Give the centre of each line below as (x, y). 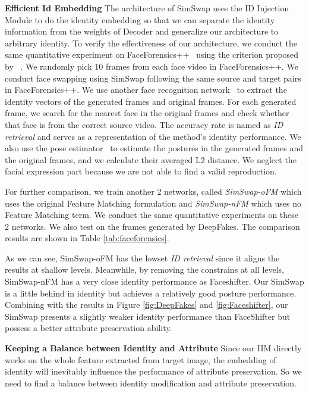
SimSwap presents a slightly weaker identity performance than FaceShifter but (148, 316)
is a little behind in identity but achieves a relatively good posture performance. (151, 293)
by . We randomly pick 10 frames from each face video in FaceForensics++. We (152, 66)
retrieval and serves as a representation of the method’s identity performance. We (153, 136)
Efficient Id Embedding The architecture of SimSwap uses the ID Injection (147, 8)
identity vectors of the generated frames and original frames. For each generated (151, 101)
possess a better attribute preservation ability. (89, 328)
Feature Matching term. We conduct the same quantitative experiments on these (152, 215)
